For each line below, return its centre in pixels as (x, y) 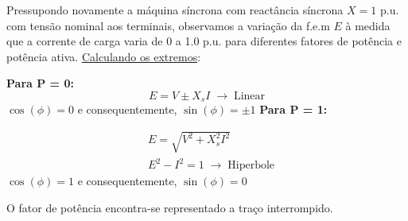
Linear (249, 96)
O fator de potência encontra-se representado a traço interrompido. (170, 207)
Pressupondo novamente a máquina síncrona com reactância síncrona (175, 10)
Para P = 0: (40, 83)
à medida (368, 25)
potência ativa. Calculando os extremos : (104, 56)
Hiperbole (251, 166)
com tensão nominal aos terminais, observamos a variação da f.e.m (168, 25)
